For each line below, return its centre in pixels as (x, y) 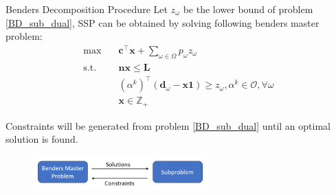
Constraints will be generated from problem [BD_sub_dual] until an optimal (168, 125)
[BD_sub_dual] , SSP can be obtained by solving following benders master (163, 22)
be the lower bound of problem (248, 9)
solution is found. (42, 139)
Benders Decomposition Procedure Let (87, 9)
